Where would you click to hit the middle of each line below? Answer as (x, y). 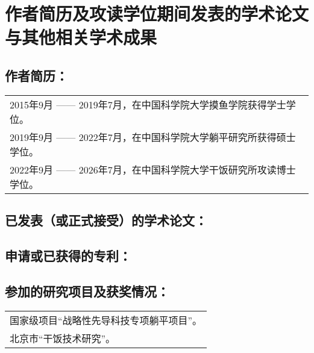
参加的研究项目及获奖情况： (87, 291)
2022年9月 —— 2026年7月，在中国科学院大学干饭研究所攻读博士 (153, 169)
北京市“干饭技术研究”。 (63, 338)
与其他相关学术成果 (81, 37)
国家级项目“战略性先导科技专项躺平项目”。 (106, 320)
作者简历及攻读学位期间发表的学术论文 (157, 14)
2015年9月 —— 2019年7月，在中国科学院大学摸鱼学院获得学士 (148, 104)
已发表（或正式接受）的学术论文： (106, 220)
